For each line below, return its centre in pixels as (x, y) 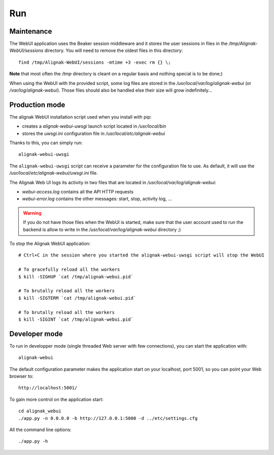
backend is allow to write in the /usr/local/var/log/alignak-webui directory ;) (102, 230)
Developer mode (36, 334)
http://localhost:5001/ (48, 388)
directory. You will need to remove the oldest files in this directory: (114, 50)
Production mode (37, 105)
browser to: (21, 376)
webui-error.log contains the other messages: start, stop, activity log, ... (97, 199)
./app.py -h (33, 441)
